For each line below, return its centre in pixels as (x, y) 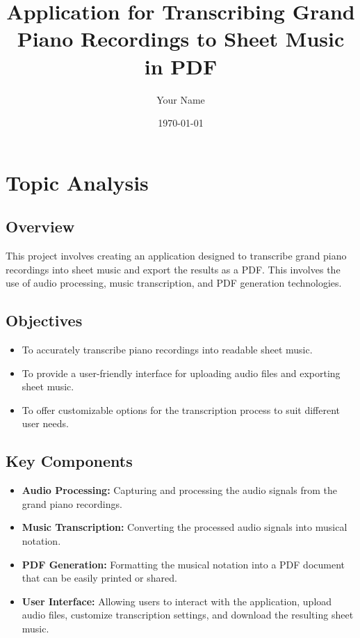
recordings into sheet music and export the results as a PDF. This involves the (173, 269)
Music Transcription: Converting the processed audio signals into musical (185, 527)
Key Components (69, 461)
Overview (40, 226)
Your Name (181, 99)
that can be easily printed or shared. (99, 578)
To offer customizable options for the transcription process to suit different (181, 409)
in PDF (181, 66)
